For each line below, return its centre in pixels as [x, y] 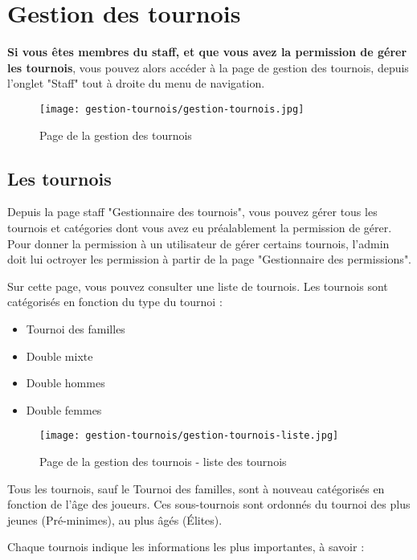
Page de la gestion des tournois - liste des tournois [163, 461]
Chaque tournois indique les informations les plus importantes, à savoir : [186, 547]
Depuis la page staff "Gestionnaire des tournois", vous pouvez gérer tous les [192, 212]
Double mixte [59, 356]
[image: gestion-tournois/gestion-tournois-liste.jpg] [189, 436]
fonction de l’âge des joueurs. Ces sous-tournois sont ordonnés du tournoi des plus [209, 504]
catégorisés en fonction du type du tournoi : [115, 302]
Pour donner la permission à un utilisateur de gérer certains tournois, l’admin [198, 243]
